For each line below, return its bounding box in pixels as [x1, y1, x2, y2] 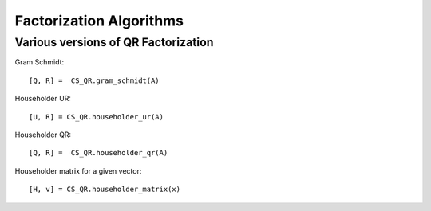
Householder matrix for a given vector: [14, 166, 142, 175]
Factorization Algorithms [14, 12, 184, 29]
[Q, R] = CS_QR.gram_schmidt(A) [29, 76, 160, 85]
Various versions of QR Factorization [14, 35, 214, 49]
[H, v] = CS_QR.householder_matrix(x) [29, 185, 181, 194]
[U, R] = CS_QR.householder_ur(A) [29, 112, 164, 121]
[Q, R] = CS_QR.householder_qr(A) [29, 148, 168, 158]
